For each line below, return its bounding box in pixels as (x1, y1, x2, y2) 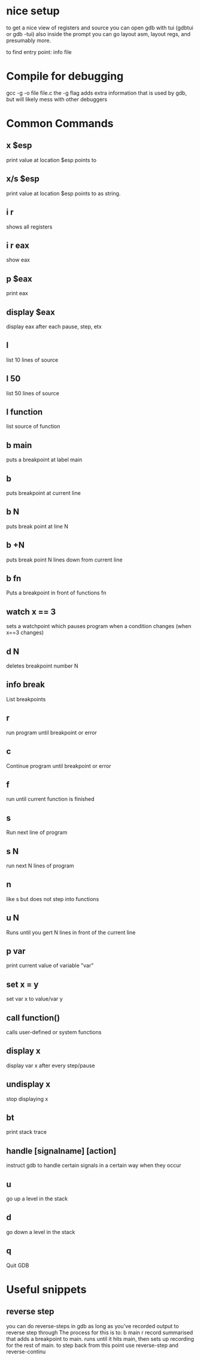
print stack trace (6, 1128, 47, 1136)
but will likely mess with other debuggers (6, 95, 108, 103)
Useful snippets (6, 1283, 87, 1296)
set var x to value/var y (6, 995, 63, 1002)
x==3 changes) (6, 629, 44, 637)
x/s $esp (6, 174, 40, 184)
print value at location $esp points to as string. (6, 190, 121, 197)
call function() (6, 1013, 60, 1023)
